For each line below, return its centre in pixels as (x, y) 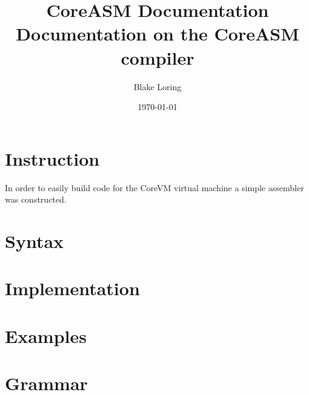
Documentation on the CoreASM (158, 34)
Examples (46, 335)
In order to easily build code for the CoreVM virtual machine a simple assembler (154, 187)
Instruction (52, 158)
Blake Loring (158, 86)
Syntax (35, 241)
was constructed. (36, 199)
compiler (158, 57)
